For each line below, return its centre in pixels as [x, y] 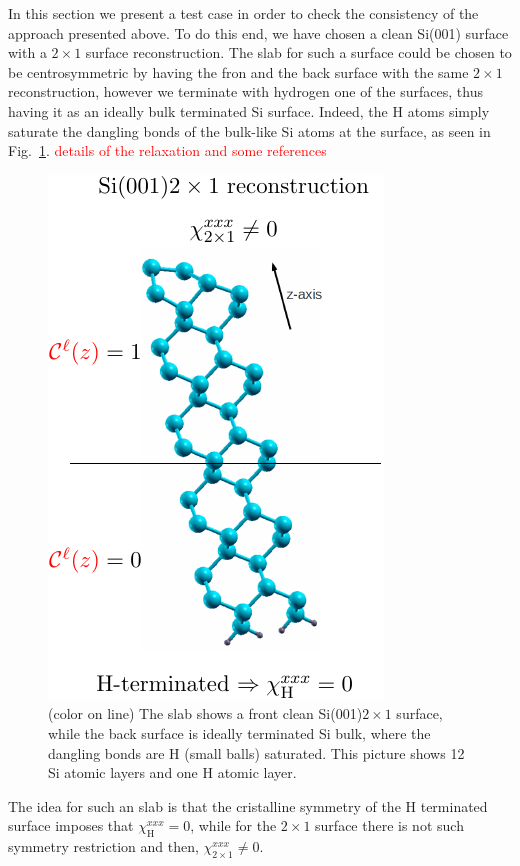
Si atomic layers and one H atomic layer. [172, 772]
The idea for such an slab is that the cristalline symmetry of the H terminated [248, 805]
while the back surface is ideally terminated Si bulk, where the [239, 732]
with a [27, 52]
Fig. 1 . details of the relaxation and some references [167, 150]
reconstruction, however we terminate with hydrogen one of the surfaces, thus [245, 91]
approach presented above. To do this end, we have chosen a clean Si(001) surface [258, 32]
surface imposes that [71, 825]
